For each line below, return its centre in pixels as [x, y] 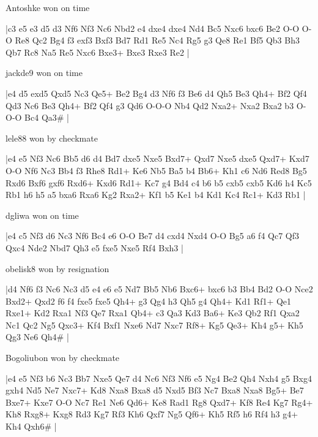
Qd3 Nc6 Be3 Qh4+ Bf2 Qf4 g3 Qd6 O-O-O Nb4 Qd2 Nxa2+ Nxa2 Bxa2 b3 [150, 105]
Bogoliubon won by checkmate [63, 358]
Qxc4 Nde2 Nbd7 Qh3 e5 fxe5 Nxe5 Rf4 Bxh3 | [94, 247]
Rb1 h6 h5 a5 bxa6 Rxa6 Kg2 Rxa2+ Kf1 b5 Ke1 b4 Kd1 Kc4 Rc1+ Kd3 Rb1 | [156, 195]
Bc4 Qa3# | [47, 117]
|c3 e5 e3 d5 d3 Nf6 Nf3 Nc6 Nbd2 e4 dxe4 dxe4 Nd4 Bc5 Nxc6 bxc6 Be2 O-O [153, 28]
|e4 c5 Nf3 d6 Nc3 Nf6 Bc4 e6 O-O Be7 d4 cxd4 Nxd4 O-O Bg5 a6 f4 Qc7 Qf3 [153, 236]
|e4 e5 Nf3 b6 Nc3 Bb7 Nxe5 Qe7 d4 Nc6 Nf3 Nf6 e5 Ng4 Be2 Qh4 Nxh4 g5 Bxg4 [159, 378]
